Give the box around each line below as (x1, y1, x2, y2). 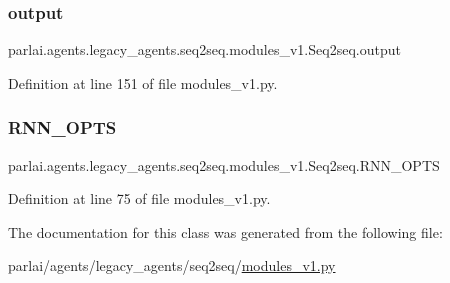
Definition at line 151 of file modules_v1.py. (8, 72, 278, 93)
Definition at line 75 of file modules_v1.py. (8, 188, 271, 209)
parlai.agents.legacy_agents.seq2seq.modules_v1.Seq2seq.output (8, 39, 401, 60)
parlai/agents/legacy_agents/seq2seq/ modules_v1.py (8, 255, 336, 276)
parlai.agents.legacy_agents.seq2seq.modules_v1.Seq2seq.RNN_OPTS (8, 154, 440, 175)
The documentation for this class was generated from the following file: (8, 221, 443, 242)
